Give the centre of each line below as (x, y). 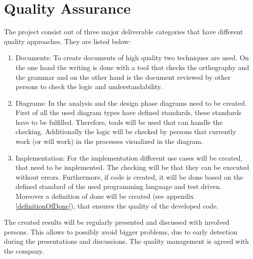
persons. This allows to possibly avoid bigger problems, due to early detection (121, 231)
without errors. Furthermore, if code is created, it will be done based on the (129, 177)
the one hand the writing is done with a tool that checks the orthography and (132, 67)
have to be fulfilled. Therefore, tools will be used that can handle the (119, 122)
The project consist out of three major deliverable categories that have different (124, 32)
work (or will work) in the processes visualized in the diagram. (109, 141)
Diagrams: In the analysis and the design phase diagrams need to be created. (131, 103)
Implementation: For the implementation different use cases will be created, (129, 157)
